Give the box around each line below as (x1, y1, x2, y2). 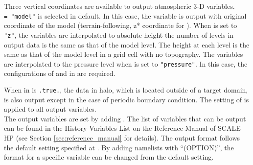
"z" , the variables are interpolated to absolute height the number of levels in (4, 29, 234, 40)
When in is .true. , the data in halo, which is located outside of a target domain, (4, 84, 248, 94)
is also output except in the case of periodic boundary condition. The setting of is (4, 94, 249, 104)
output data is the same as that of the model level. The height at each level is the (4, 39, 250, 49)
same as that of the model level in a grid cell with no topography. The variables (4, 49, 243, 59)
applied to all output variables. (4, 104, 96, 114)
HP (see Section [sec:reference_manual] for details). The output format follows (4, 132, 240, 142)
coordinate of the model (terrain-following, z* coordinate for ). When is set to (4, 20, 237, 30)
